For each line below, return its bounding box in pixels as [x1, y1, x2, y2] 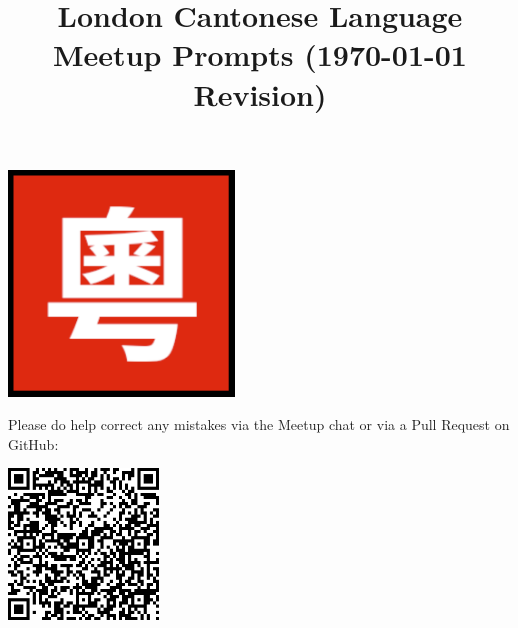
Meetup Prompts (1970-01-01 [53, 34, 467, 75]
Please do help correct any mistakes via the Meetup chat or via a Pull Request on [8, 414, 510, 435]
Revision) [193, 73, 327, 114]
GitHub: [8, 433, 59, 454]
